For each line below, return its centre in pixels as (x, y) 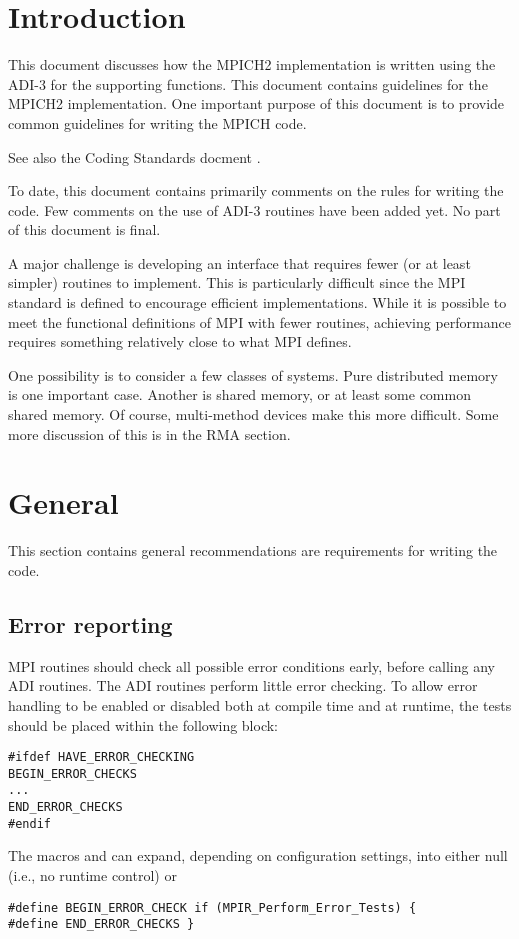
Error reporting (90, 623)
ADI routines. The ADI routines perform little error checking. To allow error (243, 685)
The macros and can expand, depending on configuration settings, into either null (258, 855)
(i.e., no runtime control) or (92, 874)
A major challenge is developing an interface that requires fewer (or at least (239, 262)
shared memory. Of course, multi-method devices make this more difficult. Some (253, 414)
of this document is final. (84, 229)
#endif (29, 823)
